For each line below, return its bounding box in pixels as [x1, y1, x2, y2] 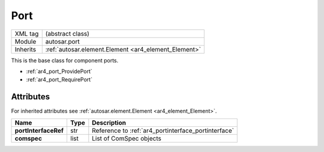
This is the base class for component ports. [11, 57, 119, 64]
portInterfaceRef [14, 126, 64, 135]
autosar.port [45, 37, 80, 45]
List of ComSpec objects [92, 134, 161, 142]
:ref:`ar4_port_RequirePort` [26, 76, 93, 83]
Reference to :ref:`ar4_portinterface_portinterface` [92, 126, 234, 135]
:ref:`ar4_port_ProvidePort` [26, 68, 92, 75]
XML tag [14, 29, 39, 38]
